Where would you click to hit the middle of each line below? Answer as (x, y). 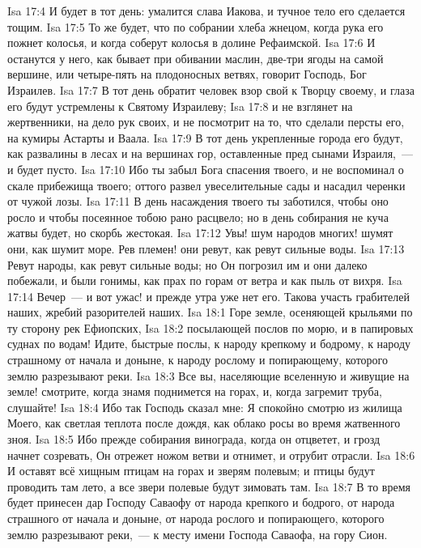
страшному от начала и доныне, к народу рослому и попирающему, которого (198, 360)
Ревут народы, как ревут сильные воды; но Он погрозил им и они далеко (187, 264)
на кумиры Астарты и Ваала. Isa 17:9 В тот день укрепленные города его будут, (205, 137)
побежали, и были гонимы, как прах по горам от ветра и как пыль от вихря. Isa (205, 280)
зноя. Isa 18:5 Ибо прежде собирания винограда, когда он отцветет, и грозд (194, 439)
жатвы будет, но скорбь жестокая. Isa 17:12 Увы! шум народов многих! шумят (200, 233)
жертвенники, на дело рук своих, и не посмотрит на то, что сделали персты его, (206, 122)
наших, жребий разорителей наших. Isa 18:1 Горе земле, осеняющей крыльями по (210, 312)
